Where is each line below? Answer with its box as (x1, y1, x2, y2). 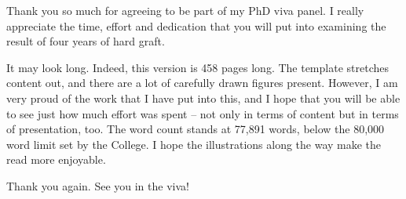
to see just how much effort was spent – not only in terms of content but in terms (6, 105, 399, 121)
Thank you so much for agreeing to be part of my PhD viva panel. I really (6, 2, 364, 18)
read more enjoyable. (6, 151, 106, 168)
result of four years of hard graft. (6, 33, 165, 49)
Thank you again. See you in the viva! (6, 177, 189, 194)
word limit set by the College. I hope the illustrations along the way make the (6, 136, 382, 152)
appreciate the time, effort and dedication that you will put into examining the (6, 17, 386, 34)
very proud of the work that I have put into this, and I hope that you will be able (6, 89, 401, 106)
